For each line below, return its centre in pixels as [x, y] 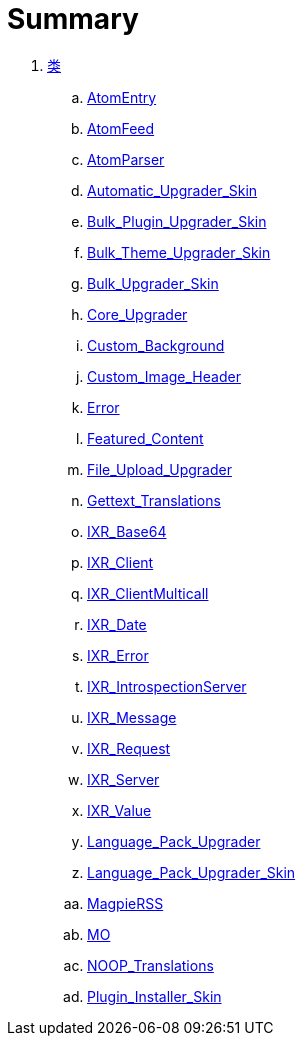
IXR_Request [129, 748]
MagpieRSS [125, 903]
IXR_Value [119, 810]
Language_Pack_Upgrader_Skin [191, 872]
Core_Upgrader [137, 314]
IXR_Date [117, 624]
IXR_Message [132, 717]
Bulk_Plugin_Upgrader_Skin [177, 221]
